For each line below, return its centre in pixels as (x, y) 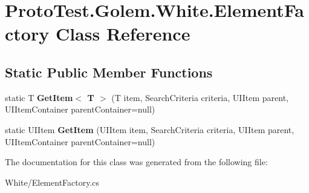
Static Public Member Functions (109, 72)
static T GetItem (39, 97)
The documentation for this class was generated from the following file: (136, 162)
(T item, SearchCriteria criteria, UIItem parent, (200, 97)
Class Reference (123, 34)
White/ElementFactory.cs (52, 182)
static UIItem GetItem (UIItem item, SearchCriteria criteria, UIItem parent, (150, 129)
